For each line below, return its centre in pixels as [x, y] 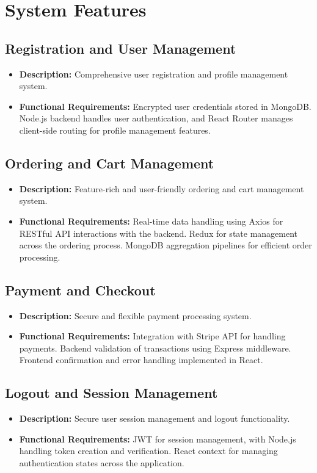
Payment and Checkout [80, 290]
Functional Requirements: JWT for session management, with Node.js [158, 439]
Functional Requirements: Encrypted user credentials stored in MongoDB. [165, 106]
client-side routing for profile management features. [115, 130]
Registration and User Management [121, 48]
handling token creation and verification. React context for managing [148, 451]
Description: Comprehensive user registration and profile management [154, 74]
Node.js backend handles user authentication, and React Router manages [156, 118]
